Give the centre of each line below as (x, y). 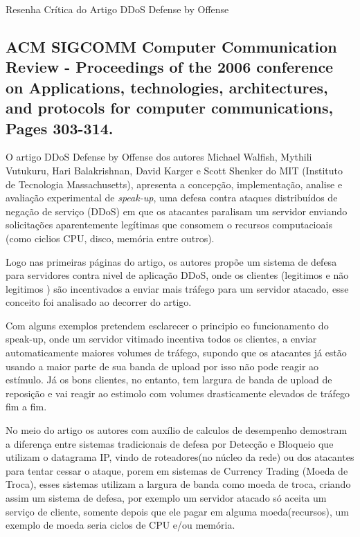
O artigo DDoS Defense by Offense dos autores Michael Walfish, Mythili (159, 157)
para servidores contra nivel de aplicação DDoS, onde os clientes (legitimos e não (177, 275)
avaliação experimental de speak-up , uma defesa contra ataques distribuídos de (172, 198)
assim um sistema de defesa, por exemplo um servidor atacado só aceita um (166, 498)
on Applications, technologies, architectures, (167, 87)
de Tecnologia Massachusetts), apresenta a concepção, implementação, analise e (174, 184)
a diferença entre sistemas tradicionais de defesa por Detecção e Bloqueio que (170, 443)
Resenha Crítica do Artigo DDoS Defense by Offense (117, 9)
